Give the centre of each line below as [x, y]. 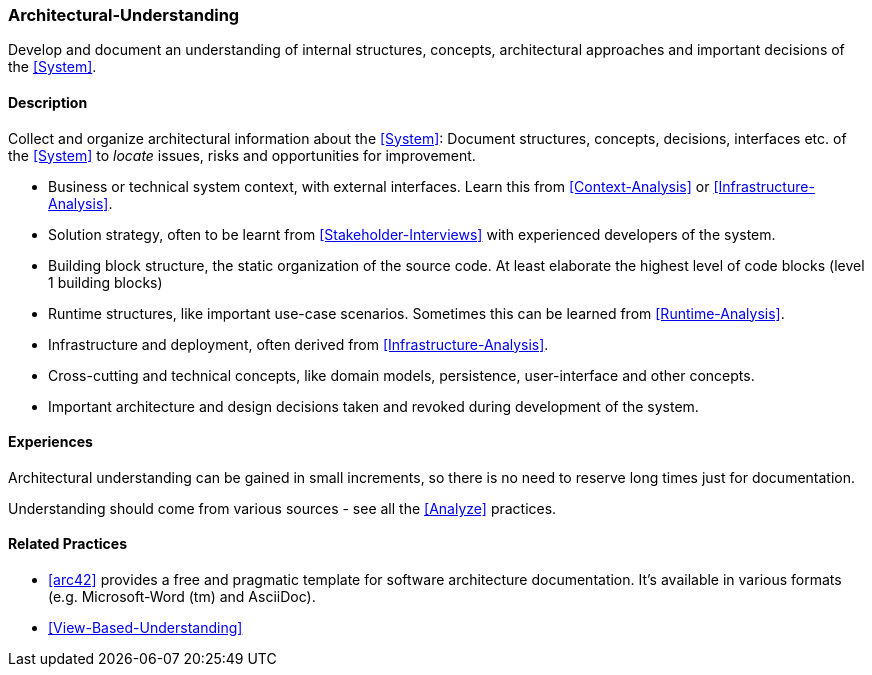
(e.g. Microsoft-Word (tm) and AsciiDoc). [182, 597]
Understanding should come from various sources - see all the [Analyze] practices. [282, 508]
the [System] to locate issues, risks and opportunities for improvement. [242, 155]
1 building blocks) [105, 282]
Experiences [50, 442]
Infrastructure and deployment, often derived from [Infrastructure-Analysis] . [298, 344]
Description [48, 102]
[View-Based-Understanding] [145, 628]
